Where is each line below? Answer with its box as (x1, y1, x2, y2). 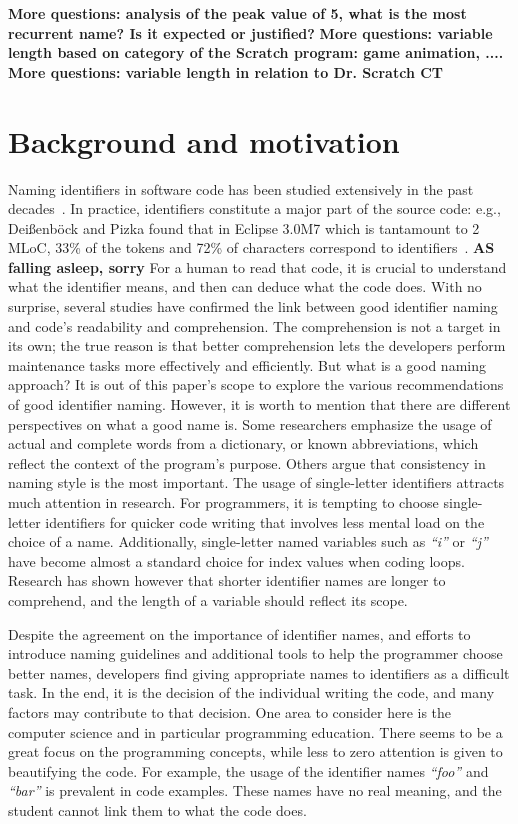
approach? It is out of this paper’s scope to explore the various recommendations (8, 374, 504, 395)
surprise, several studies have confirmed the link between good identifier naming (8, 296, 498, 317)
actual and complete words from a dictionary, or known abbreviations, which (8, 433, 479, 454)
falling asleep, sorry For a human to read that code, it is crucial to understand (8, 256, 507, 277)
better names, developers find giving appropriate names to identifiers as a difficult (8, 662, 510, 683)
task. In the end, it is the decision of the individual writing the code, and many (8, 682, 495, 703)
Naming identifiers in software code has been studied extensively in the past (8, 178, 474, 199)
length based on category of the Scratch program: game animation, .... (8, 42, 504, 63)
